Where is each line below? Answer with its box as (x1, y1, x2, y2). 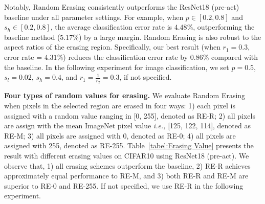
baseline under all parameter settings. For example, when (4, 11, 184, 22)
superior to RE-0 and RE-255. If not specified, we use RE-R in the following (4, 180, 244, 191)
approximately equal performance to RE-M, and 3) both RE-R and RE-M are (4, 170, 249, 181)
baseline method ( (4, 31, 60, 42)
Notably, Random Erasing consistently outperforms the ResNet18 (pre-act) (4, 2, 239, 12)
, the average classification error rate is (50, 21, 172, 32)
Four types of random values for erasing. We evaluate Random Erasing (4, 90, 246, 101)
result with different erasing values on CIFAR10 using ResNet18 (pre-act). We (4, 150, 249, 161)
